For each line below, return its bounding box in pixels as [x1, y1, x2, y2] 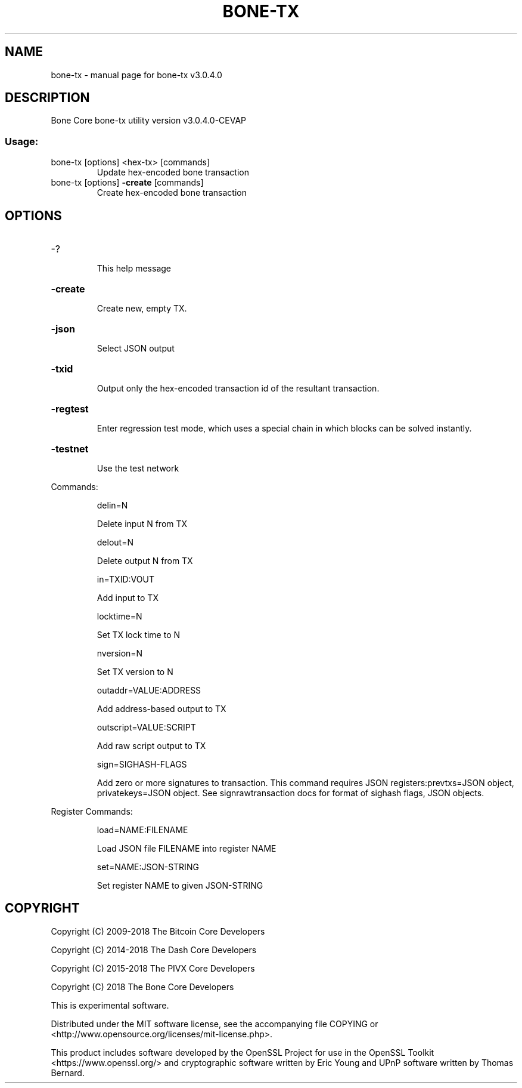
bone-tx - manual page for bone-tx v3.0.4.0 [51, 69, 222, 80]
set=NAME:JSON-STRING [97, 862, 199, 873]
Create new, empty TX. [97, 303, 187, 314]
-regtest [51, 403, 89, 415]
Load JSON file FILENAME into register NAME [97, 843, 276, 854]
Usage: [5, 135, 39, 147]
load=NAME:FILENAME [97, 825, 188, 836]
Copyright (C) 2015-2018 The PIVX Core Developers [51, 963, 255, 973]
